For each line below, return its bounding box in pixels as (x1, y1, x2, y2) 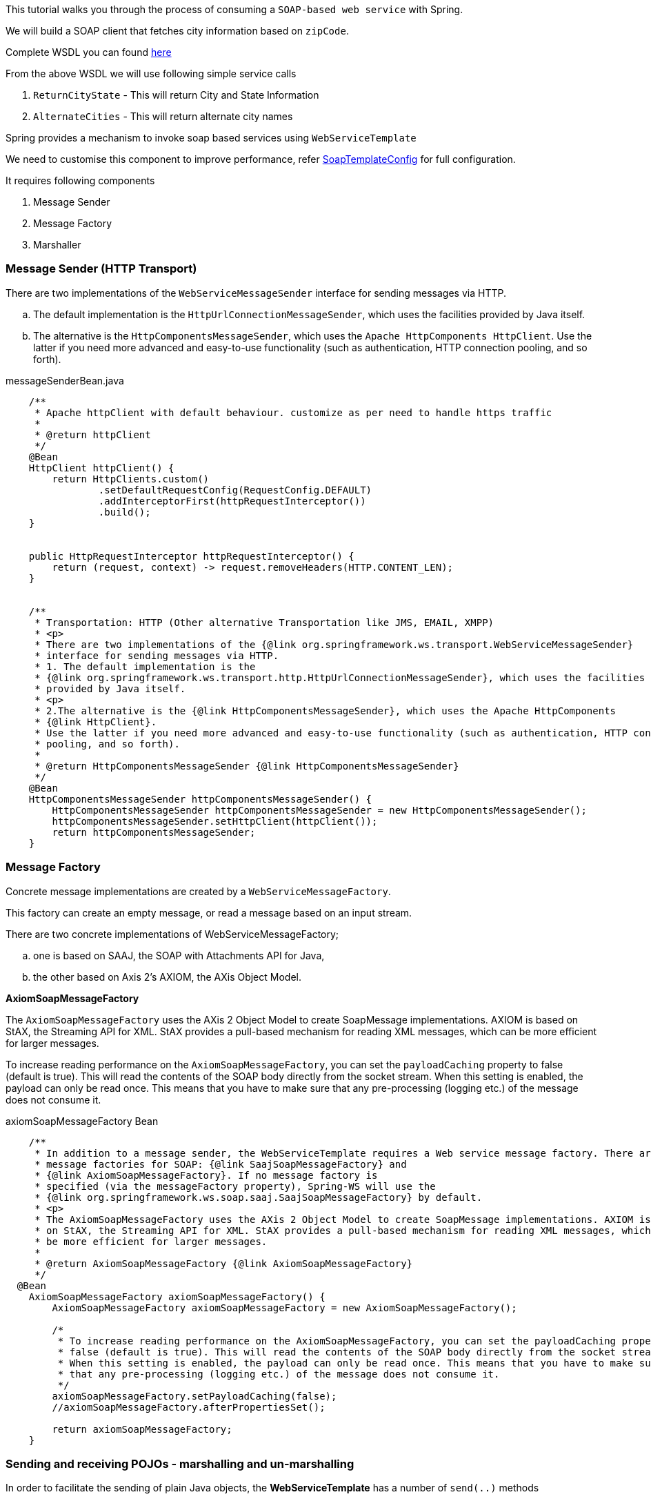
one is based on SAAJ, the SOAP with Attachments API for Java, (33, 949, 325, 961)
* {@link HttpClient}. (34, 716, 157, 727)
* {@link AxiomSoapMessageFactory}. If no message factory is (34, 1169, 378, 1181)
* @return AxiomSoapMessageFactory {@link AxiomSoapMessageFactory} (34, 1257, 413, 1269)
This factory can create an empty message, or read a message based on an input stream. (6, 906, 412, 919)
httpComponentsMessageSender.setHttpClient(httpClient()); (52, 815, 378, 827)
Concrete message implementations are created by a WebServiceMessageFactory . (6, 885, 391, 897)
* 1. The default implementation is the (34, 660, 256, 672)
